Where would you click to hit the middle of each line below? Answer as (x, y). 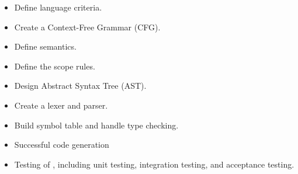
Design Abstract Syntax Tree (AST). (80, 86)
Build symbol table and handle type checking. (96, 125)
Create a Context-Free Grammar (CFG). (87, 27)
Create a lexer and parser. (61, 105)
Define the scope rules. (55, 66)
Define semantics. (45, 46)
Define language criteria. (58, 7)
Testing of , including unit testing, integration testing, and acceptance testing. (154, 164)
